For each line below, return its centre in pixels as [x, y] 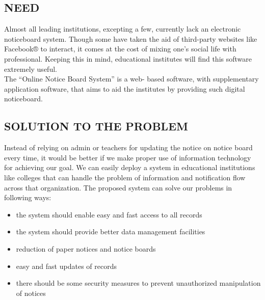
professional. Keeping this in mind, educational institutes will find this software [128, 58]
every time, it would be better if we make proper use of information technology [128, 157]
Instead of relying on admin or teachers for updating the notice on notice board [128, 147]
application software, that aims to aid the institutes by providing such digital [125, 88]
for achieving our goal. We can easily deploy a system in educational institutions [130, 167]
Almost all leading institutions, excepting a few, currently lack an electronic [123, 29]
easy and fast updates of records [66, 266]
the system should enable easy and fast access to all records [109, 214]
